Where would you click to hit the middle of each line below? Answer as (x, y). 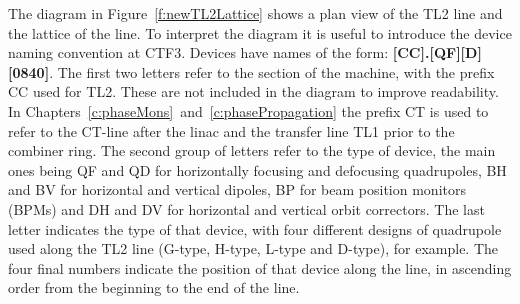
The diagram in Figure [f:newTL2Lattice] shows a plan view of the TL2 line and (255, 13)
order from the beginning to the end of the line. (154, 287)
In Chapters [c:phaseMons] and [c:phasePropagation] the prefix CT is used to (248, 110)
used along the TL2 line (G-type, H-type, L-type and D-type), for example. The (253, 248)
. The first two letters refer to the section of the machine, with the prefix (272, 71)
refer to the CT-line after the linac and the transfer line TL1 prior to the (231, 130)
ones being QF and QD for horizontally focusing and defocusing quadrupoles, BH (257, 169)
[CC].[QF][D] (437, 52)
